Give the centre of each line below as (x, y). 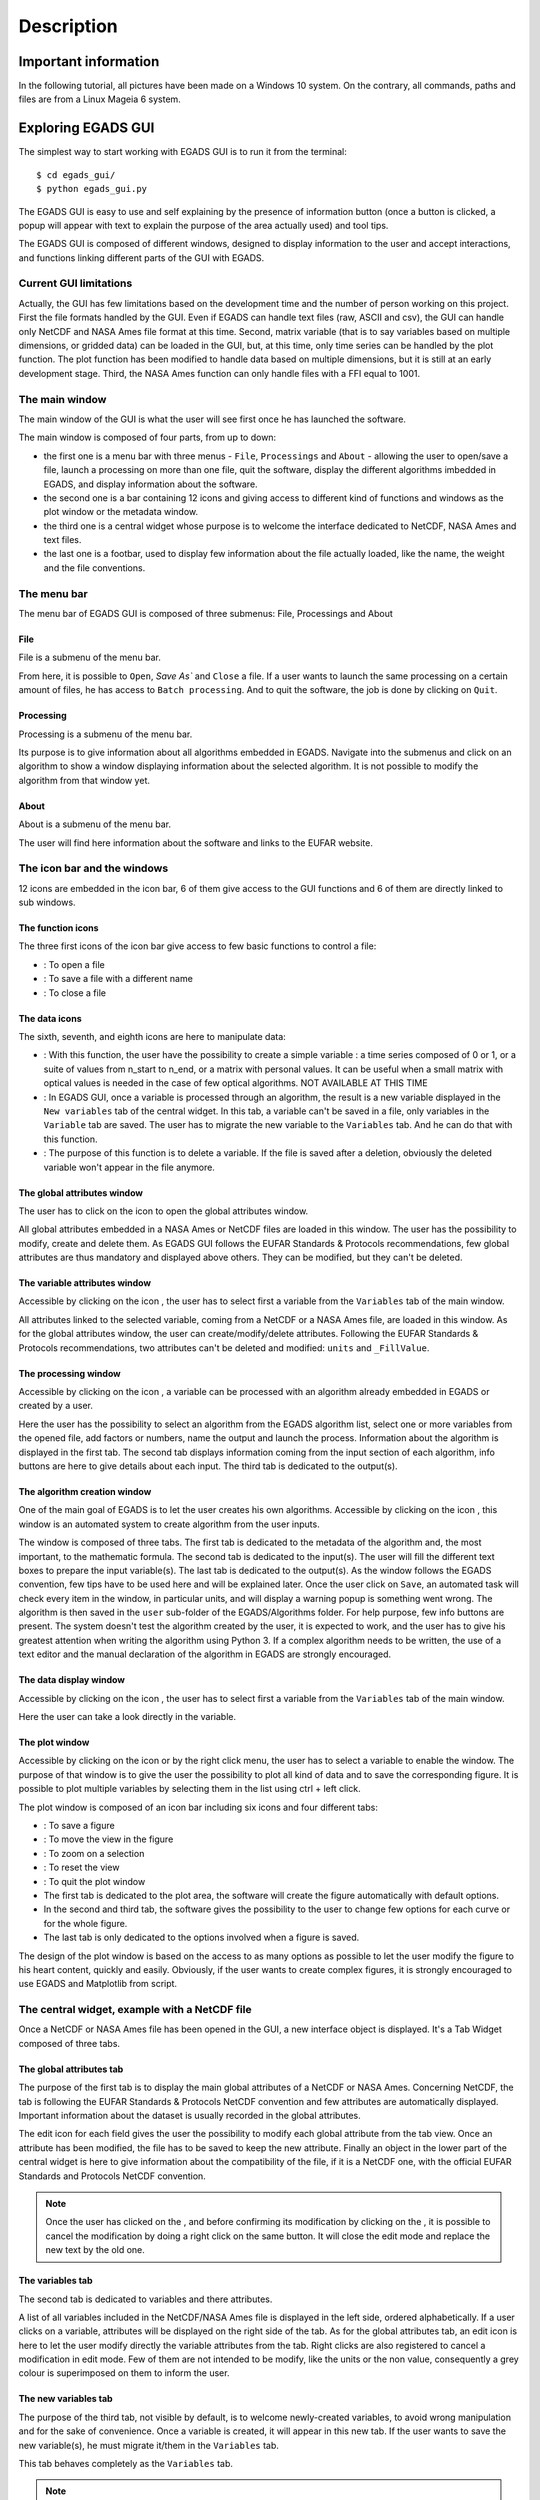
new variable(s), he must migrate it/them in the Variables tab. (149, 2445)
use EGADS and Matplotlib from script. (98, 1984)
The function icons (58, 928)
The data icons (50, 1018)
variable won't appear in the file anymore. (129, 1167)
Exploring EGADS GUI (86, 128)
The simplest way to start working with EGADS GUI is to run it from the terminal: (182, 152)
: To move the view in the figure (108, 1839)
